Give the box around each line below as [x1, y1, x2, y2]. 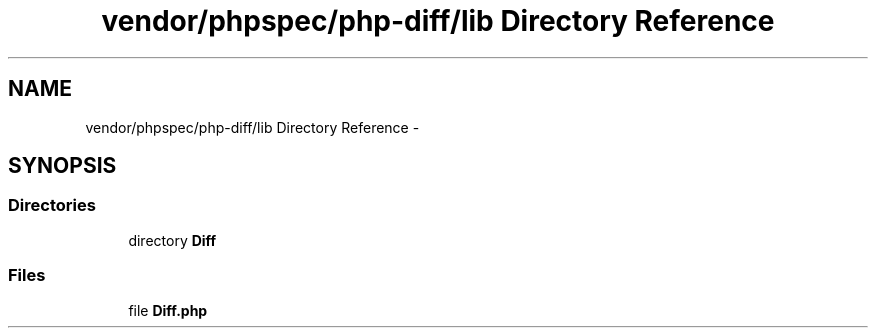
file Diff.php [128, 301, 208, 319]
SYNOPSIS [8, 153, 117, 179]
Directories [8, 195, 96, 216]
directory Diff [128, 231, 217, 249]
